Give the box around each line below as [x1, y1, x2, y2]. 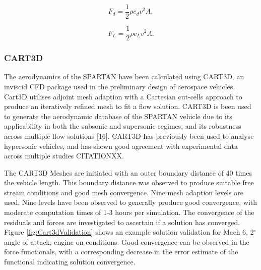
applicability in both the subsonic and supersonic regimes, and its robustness [4, 121, 241, 131]
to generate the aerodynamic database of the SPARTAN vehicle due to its [4, 111, 232, 121]
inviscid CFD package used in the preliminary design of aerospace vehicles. [4, 81, 235, 91]
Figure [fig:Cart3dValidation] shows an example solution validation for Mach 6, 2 [4, 227, 254, 237]
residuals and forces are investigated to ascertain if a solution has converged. [4, 217, 240, 227]
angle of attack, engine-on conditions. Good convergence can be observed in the [4, 236, 249, 247]
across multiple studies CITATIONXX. [4, 150, 124, 161]
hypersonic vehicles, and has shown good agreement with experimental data [4, 140, 238, 151]
